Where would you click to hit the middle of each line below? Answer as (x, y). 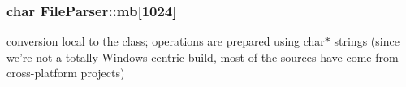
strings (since (367, 41)
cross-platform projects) (66, 73)
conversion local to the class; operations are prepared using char (166, 41)
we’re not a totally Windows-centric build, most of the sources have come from (203, 57)
